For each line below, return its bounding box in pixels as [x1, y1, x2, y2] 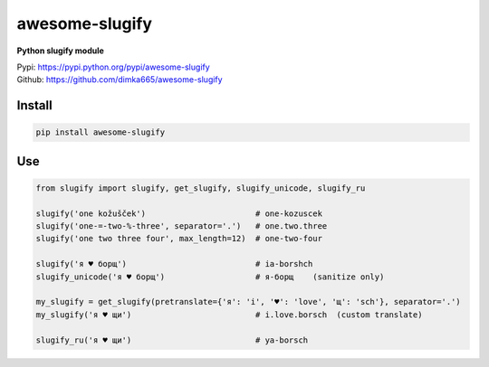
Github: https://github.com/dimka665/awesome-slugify [16, 74, 223, 85]
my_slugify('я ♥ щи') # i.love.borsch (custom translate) [35, 309, 423, 320]
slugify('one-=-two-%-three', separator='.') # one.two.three [35, 221, 328, 231]
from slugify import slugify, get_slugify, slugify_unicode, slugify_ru [35, 183, 366, 193]
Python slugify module [16, 45, 104, 56]
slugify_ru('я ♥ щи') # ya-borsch [35, 334, 309, 345]
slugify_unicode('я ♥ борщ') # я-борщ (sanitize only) [35, 271, 385, 282]
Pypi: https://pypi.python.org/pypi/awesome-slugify [16, 61, 210, 72]
